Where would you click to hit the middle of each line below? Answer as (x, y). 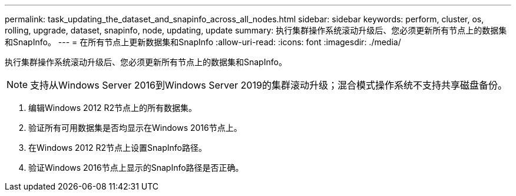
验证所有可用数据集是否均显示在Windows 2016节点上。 (135, 128)
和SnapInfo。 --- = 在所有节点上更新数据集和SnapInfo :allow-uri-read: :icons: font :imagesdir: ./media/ (203, 42)
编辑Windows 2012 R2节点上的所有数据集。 (113, 108)
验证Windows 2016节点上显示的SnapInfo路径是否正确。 (136, 168)
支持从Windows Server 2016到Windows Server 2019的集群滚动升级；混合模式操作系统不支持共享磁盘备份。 (269, 85)
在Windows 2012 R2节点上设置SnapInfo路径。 (118, 148)
